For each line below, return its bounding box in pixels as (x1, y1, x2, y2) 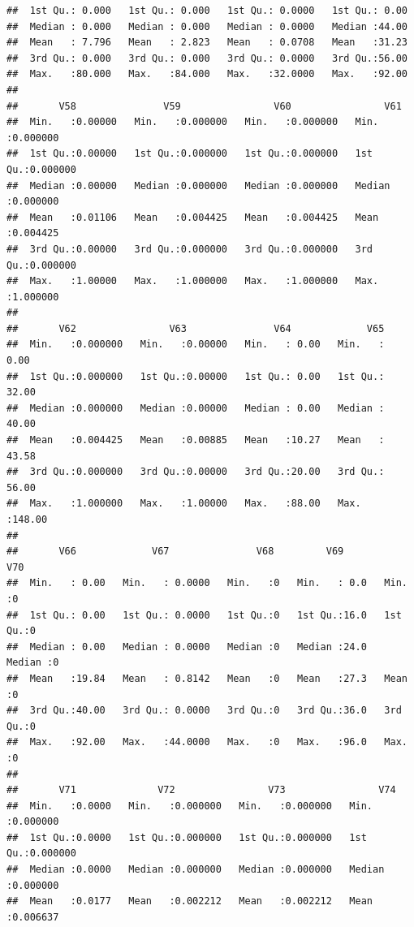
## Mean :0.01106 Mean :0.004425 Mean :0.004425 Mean (6, 211, 379, 223)
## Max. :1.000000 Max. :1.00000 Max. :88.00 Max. (6, 498, 361, 510)
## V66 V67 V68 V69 (6, 545, 344, 558)
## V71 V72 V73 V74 (6, 784, 396, 796)
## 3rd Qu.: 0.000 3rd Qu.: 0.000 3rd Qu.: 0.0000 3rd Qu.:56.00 (6, 52, 408, 64)
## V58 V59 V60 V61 (6, 100, 402, 112)
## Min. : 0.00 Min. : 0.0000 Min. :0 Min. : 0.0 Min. (6, 577, 408, 589)
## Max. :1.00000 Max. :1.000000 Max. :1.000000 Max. (6, 275, 379, 287)
